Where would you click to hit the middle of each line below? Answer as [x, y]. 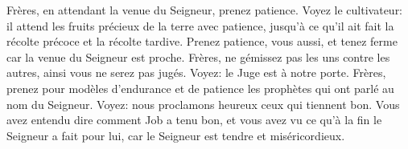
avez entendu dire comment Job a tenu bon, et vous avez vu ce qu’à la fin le [194, 120]
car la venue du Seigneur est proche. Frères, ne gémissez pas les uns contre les [198, 56]
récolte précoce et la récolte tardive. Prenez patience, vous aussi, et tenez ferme [202, 41]
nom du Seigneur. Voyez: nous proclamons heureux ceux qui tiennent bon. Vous [203, 104]
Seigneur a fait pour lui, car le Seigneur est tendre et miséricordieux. [176, 135]
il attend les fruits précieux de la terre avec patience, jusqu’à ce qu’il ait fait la [200, 25]
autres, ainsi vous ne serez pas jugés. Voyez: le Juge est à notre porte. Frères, [196, 72]
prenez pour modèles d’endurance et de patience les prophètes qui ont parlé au [200, 88]
